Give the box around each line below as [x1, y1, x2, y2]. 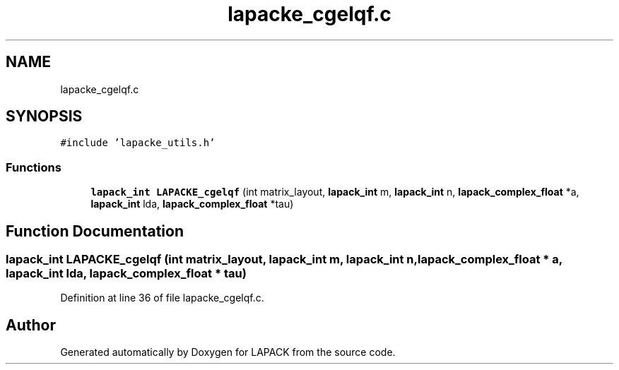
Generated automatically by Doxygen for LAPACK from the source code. [60, 346, 396, 359]
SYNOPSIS [6, 107, 83, 126]
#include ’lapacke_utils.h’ [60, 137, 216, 149]
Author [6, 316, 56, 334]
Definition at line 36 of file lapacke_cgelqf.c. [60, 292, 264, 304]
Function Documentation [6, 222, 184, 240]
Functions [6, 160, 61, 174]
